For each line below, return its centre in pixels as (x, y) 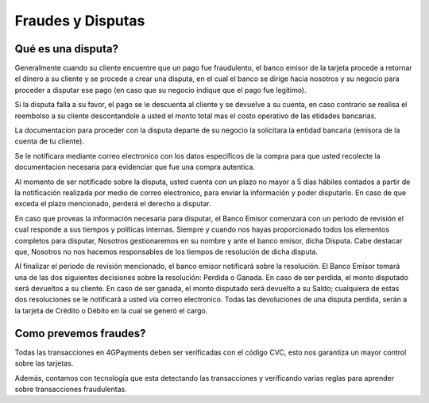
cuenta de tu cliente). (50, 141)
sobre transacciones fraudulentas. (71, 389)
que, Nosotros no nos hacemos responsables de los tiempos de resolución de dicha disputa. (166, 251)
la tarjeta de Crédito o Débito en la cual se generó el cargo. (111, 310)
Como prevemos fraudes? (80, 333)
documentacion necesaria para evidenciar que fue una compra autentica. (135, 167)
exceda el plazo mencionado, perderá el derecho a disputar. (113, 204)
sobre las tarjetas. (44, 363)
